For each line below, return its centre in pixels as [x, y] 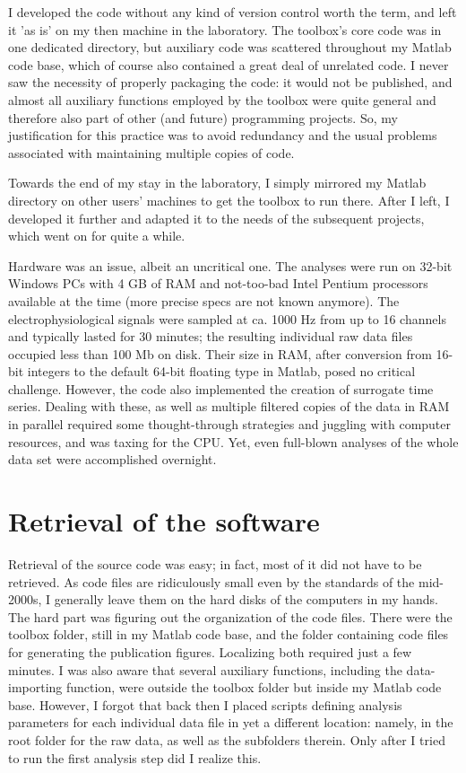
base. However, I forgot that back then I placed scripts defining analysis [205, 704]
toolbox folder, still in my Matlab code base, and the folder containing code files [229, 634]
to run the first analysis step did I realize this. [135, 757]
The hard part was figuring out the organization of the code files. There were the [230, 616]
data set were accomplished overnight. [112, 459]
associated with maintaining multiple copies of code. [151, 152]
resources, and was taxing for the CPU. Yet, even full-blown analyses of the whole [233, 441]
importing [35, 687]
